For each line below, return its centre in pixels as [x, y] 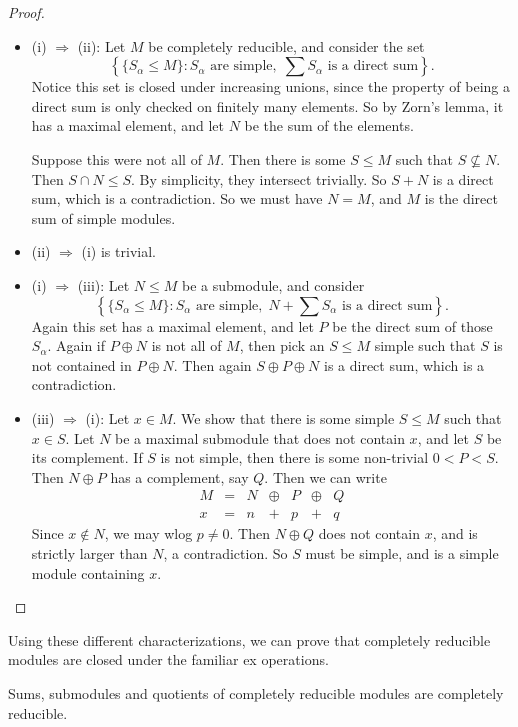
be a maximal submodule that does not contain [260, 437]
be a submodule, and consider [273, 284]
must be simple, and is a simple [402, 552]
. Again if [76, 345]
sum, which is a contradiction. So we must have [177, 198]
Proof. [26, 12]
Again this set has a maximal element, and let [172, 325]
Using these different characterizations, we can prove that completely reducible [249, 639]
